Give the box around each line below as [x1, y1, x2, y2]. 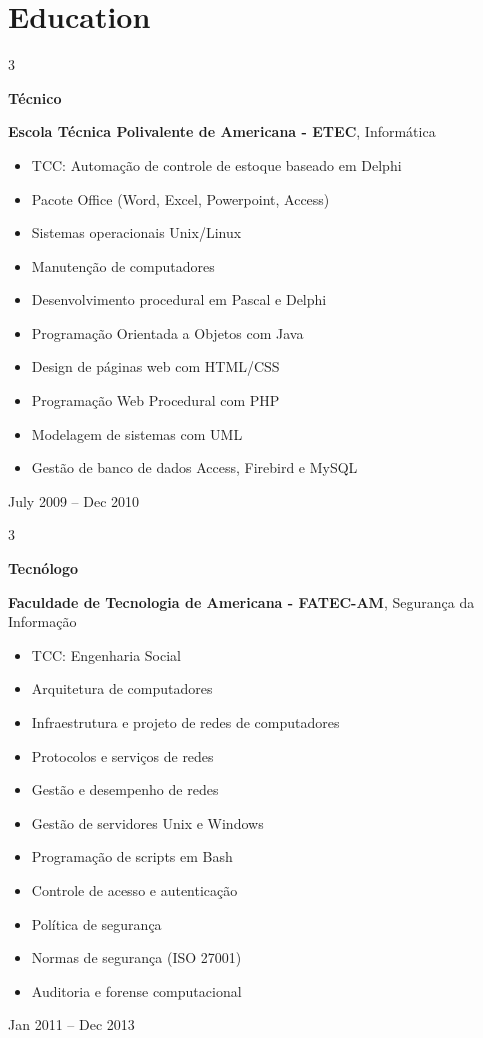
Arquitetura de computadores [31, 678, 213, 699]
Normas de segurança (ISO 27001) [31, 947, 242, 968]
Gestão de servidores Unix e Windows [31, 812, 264, 833]
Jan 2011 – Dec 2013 [8, 1014, 135, 1035]
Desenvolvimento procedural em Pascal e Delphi [31, 289, 327, 310]
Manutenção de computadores [31, 255, 215, 276]
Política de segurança [31, 913, 162, 934]
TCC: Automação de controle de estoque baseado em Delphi [31, 154, 402, 175]
